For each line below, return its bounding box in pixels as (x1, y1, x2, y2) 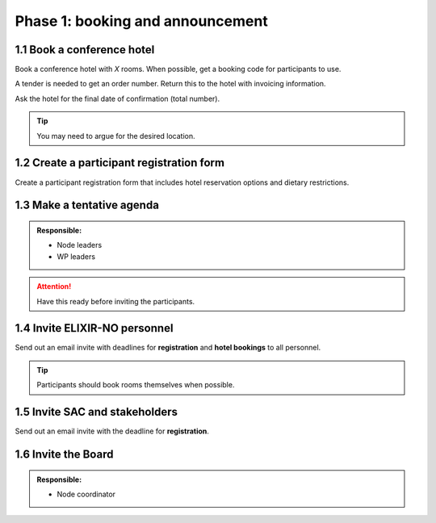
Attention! (36, 282, 72, 291)
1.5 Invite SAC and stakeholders (15, 405, 178, 419)
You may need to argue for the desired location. (36, 131, 195, 140)
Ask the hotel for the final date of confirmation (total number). (15, 94, 220, 103)
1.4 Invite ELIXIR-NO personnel (15, 321, 174, 335)
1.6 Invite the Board (15, 447, 114, 461)
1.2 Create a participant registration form (15, 156, 225, 169)
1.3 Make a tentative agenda (15, 199, 159, 212)
